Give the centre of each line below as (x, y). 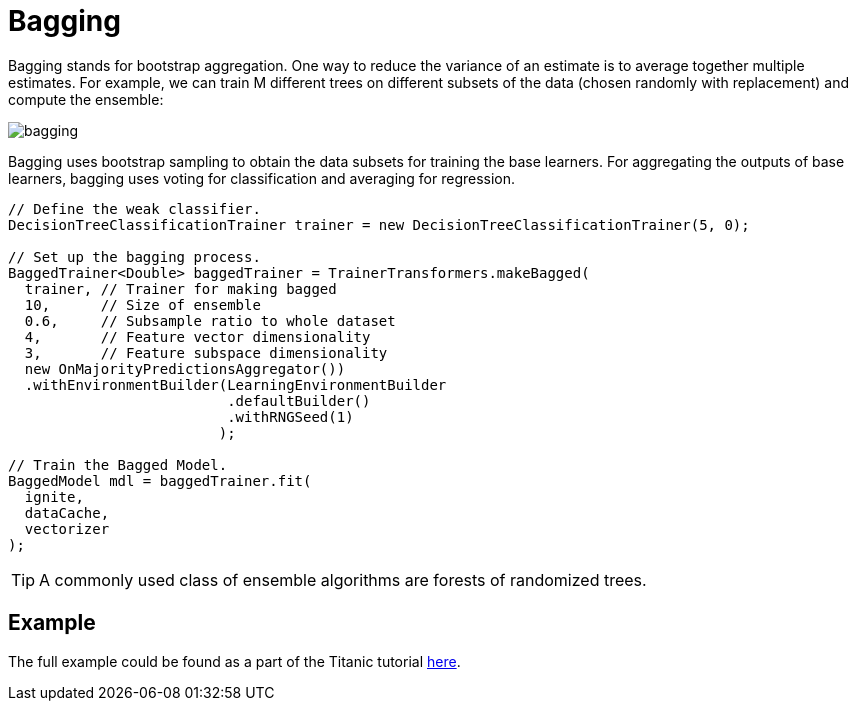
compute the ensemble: (86, 99)
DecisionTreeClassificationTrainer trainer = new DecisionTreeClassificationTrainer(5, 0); (379, 224)
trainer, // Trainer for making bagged (180, 288)
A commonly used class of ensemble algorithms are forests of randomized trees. (343, 579)
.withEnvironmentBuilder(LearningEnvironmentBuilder (235, 384)
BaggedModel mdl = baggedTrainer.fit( (160, 480)
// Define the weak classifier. (134, 208)
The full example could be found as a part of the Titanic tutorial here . (234, 661)
